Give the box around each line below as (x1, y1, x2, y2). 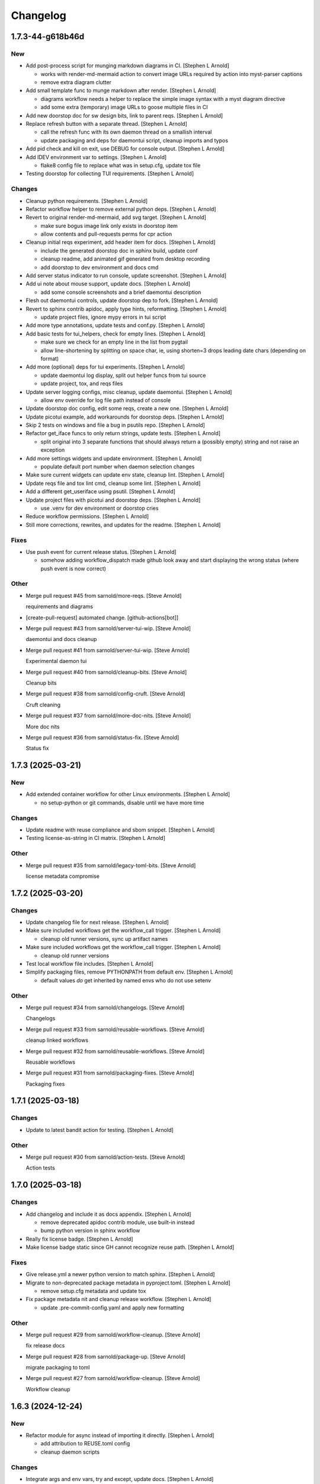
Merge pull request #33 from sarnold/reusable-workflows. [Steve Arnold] (25, 1026, 205, 1033)
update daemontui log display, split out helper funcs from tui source (40, 372, 206, 379)
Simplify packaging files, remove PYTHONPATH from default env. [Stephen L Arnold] (25, 968, 233, 976)
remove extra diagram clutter (40, 79, 112, 86)
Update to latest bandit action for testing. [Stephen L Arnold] (25, 1126, 174, 1133)
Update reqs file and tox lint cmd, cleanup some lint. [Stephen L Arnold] (25, 480, 201, 487)
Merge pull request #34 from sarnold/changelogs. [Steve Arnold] (25, 1004, 185, 1011)
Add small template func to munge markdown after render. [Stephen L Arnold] (25, 87, 216, 94)
